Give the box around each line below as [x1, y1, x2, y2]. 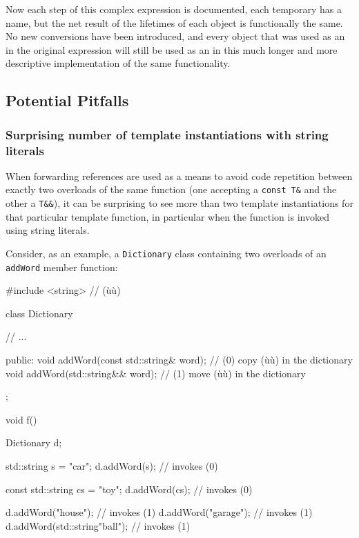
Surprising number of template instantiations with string [6, 126, 329, 143]
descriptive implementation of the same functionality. [6, 56, 231, 70]
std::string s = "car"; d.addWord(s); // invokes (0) [6, 459, 218, 473]
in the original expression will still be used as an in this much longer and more [6, 42, 338, 57]
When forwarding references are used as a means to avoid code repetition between [6, 168, 353, 183]
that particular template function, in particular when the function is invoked [6, 209, 329, 223]
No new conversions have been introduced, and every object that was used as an [6, 29, 345, 43]
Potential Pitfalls [6, 90, 129, 111]
